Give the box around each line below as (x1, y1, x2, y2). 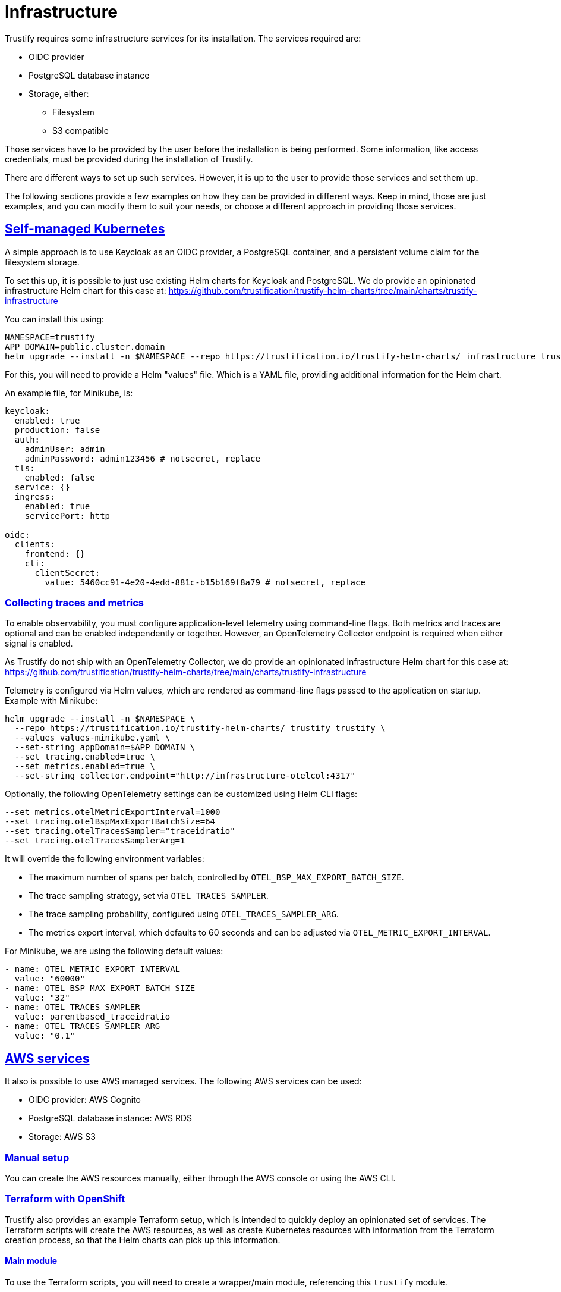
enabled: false (24, 472, 95, 482)
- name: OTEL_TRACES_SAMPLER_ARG (5, 1021, 160, 1031)
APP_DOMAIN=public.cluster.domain (5, 341, 165, 352)
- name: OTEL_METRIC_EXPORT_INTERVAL (5, 964, 181, 974)
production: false (14, 425, 100, 435)
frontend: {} (24, 548, 85, 559)
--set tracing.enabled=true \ (14, 752, 155, 762)
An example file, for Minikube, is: (5, 387, 133, 398)
